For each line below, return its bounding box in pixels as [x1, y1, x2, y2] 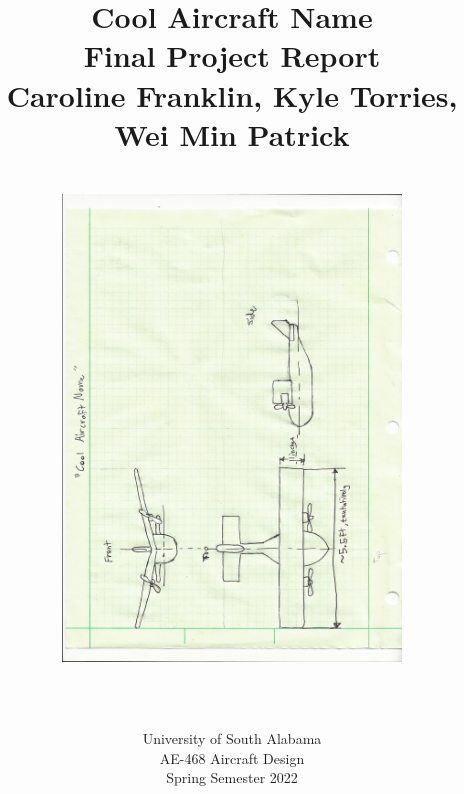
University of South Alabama [142, 728, 322, 749]
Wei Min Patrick [114, 113, 350, 154]
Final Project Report [83, 35, 381, 76]
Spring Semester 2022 [166, 767, 298, 788]
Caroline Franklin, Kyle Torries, [6, 74, 458, 115]
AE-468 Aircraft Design [159, 747, 305, 768]
